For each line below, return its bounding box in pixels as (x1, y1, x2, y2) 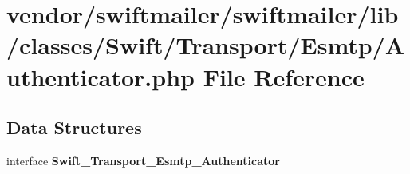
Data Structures (6, 115, 142, 140)
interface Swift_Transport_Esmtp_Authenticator (6, 152, 280, 168)
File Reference (203, 60, 365, 93)
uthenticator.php (6, 60, 195, 93)
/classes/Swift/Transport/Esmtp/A (6, 29, 405, 61)
